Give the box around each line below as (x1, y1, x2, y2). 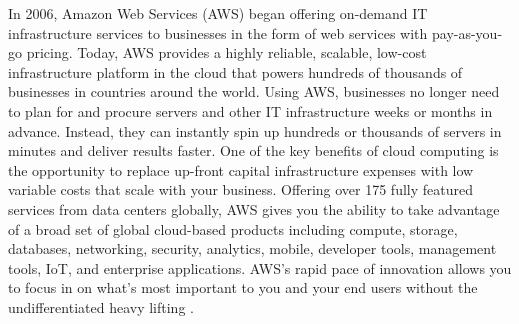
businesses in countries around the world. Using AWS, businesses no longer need (8, 81, 500, 102)
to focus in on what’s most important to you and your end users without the (8, 277, 478, 298)
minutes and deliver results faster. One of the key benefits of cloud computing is (8, 140, 499, 161)
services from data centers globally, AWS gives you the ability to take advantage (8, 198, 500, 219)
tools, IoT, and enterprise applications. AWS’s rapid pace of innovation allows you (8, 257, 512, 278)
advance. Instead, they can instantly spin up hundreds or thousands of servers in (8, 120, 502, 141)
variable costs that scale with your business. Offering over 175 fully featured (8, 179, 473, 200)
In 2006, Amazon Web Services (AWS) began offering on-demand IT (8, 3, 428, 23)
